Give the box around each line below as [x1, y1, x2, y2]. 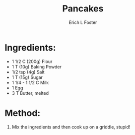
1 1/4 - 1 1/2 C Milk [11, 79, 49, 85]
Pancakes [62, 3, 104, 14]
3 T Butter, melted [11, 90, 49, 96]
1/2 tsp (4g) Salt [11, 69, 45, 75]
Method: [4, 107, 41, 119]
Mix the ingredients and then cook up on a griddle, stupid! [11, 124, 131, 130]
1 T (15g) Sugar [11, 74, 43, 80]
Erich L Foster [68, 19, 97, 25]
